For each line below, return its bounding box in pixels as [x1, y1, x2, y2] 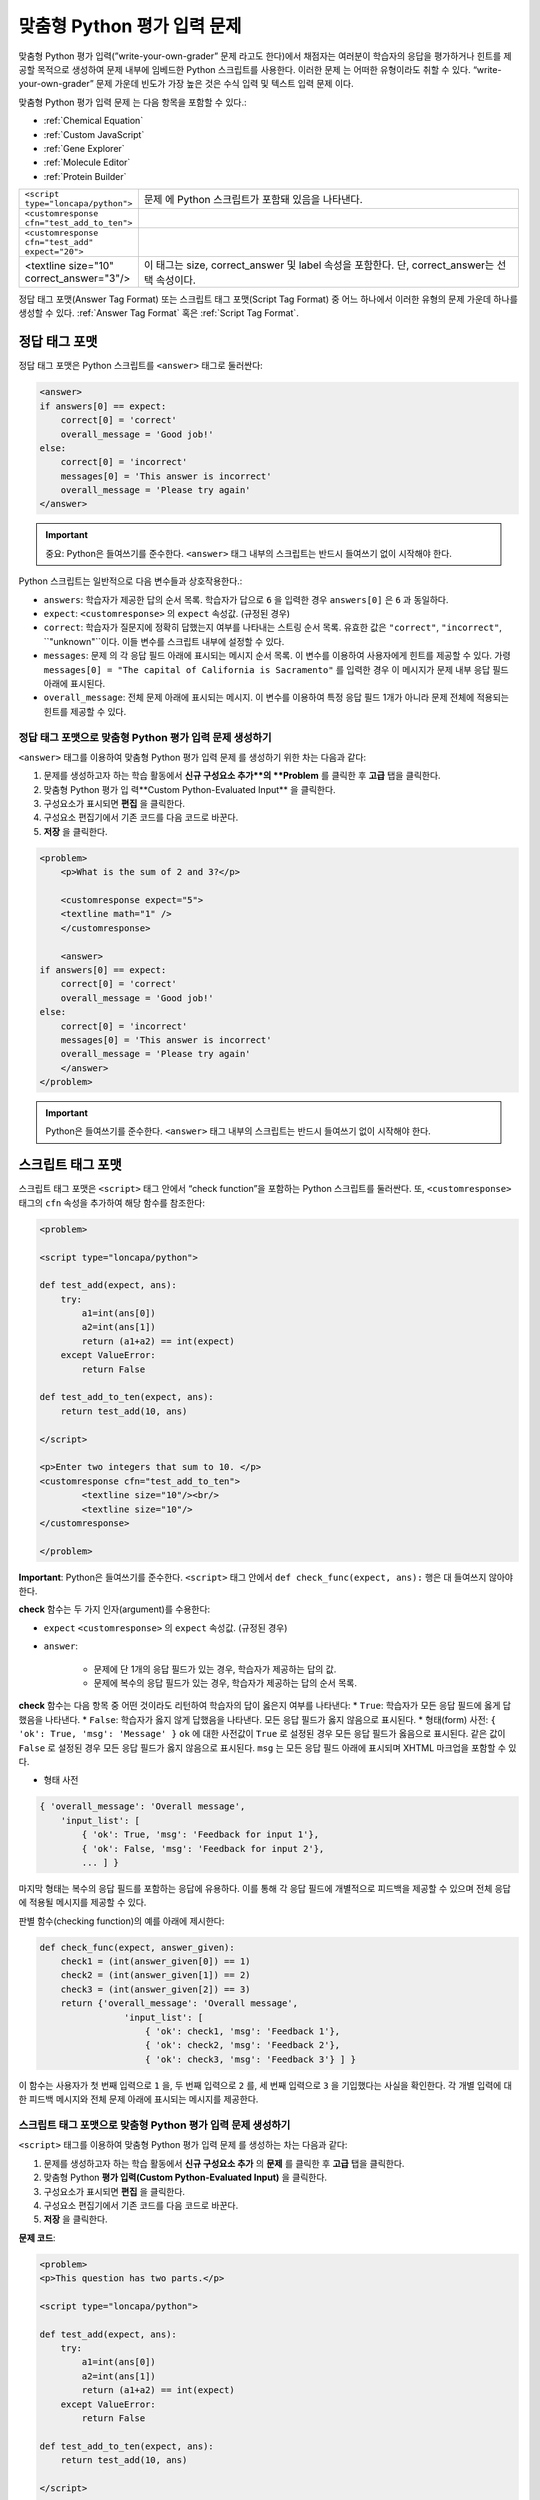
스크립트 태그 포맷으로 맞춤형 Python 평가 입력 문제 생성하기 [18, 2118, 291, 2132]
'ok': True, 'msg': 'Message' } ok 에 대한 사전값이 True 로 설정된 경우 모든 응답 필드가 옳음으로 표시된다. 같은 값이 [18, 1728, 506, 1740]
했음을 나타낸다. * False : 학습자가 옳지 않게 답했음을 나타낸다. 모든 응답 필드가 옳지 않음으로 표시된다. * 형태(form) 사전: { [18, 1713, 497, 1725]
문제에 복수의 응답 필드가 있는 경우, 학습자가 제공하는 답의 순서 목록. [93, 1677, 357, 1689]
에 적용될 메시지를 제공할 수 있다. [18, 1896, 147, 1909]
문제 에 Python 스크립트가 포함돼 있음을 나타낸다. [143, 193, 364, 207]
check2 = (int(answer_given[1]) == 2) [60, 1970, 251, 1981]
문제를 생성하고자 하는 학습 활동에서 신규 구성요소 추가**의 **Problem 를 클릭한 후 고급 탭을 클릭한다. [43, 770, 441, 782]
